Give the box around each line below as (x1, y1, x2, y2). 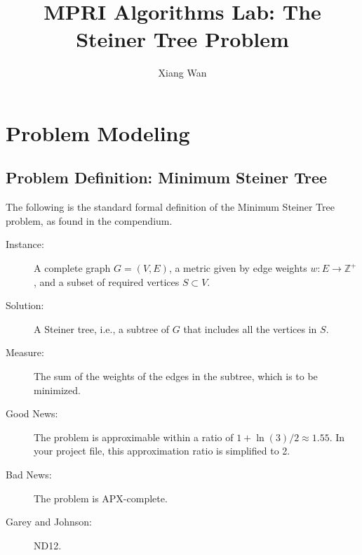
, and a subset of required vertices (34, 274, 180, 289)
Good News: (6, 406, 58, 421)
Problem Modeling (6, 118, 190, 147)
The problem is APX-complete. (34, 490, 168, 505)
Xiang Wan (158, 65, 207, 80)
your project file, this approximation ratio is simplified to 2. (34, 443, 290, 458)
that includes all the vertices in (183, 321, 317, 336)
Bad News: (6, 467, 52, 482)
